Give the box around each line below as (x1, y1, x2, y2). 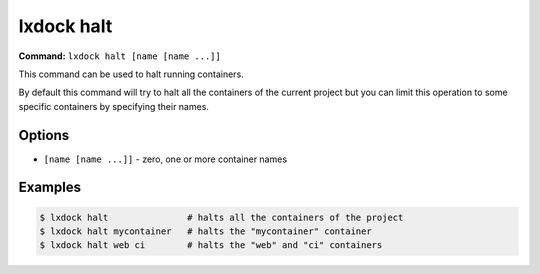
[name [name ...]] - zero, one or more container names (43, 153, 288, 165)
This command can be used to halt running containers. (18, 68, 244, 80)
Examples (18, 179, 82, 196)
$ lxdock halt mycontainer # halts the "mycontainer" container (39, 226, 372, 237)
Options (18, 126, 70, 144)
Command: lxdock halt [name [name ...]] (18, 50, 222, 62)
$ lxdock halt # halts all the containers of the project (39, 211, 404, 223)
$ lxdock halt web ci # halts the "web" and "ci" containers (39, 240, 383, 251)
